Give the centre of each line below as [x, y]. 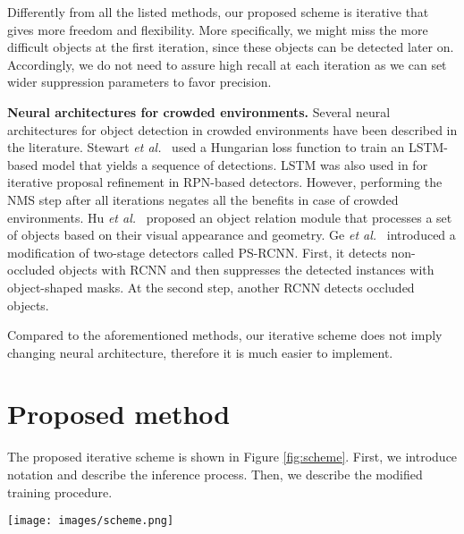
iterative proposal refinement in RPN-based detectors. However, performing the [225, 182]
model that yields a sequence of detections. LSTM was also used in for [235, 164]
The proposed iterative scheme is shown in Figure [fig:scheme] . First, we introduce [232, 457]
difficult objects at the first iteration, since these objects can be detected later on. [231, 47]
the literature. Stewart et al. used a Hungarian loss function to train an [206, 147]
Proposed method [119, 414]
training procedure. [60, 492]
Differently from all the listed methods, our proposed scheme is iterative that [218, 12]
